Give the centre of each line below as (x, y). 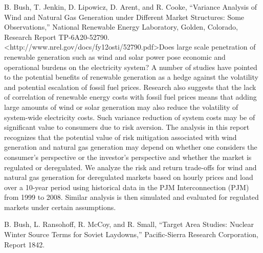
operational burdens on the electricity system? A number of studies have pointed (131, 67)
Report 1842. (25, 244)
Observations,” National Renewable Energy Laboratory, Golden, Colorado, (121, 27)
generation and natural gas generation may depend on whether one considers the (131, 147)
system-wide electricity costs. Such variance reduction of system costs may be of (130, 117)
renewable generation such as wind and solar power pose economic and (115, 56)
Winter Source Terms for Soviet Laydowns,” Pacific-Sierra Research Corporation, (131, 234)
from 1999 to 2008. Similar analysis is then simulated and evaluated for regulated (131, 197)
